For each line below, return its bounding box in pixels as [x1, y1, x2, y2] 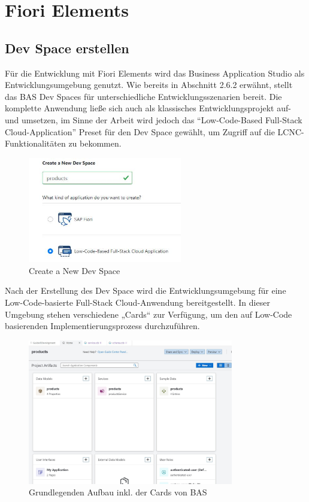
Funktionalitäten [5, 137, 66, 150]
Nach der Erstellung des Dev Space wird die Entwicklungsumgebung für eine [5, 284, 286, 297]
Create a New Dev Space [29, 264, 120, 276]
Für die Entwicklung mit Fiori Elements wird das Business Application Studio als [5, 66, 305, 79]
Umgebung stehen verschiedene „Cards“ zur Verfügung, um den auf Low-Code [5, 308, 292, 320]
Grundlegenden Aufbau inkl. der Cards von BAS [29, 486, 207, 498]
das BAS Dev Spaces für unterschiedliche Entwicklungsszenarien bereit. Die [5, 90, 282, 102]
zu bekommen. [68, 137, 122, 150]
